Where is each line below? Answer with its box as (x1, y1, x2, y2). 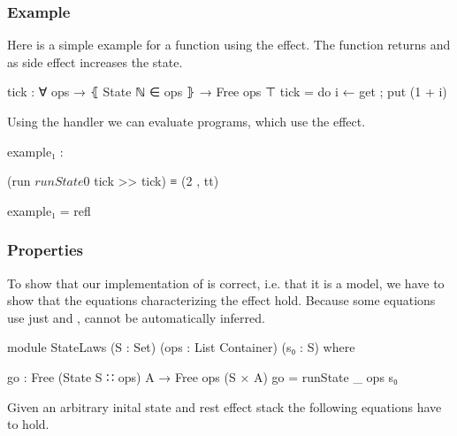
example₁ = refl (7, 201, 91, 219)
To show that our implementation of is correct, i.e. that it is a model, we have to (7, 273, 445, 292)
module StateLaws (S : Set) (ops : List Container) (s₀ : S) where (7, 338, 355, 356)
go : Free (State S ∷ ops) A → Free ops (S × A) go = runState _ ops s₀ (7, 367, 398, 386)
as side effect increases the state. (7, 52, 183, 71)
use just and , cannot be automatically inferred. (7, 308, 265, 326)
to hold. (7, 415, 50, 433)
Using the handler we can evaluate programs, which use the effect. (7, 112, 366, 130)
